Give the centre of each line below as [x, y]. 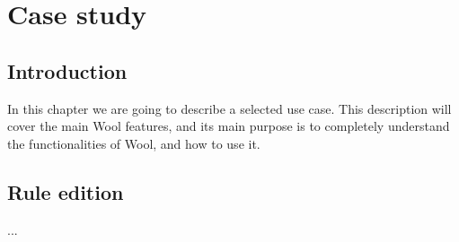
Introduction [67, 70]
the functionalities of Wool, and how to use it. [134, 143]
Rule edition [66, 191]
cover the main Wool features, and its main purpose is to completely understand [229, 126]
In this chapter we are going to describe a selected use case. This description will [229, 108]
